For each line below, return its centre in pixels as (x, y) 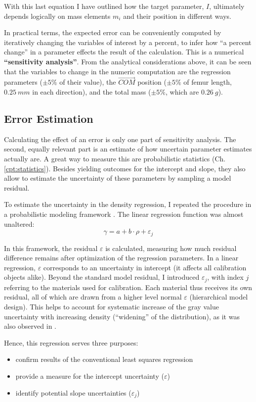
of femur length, (208, 82)
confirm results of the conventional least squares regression (104, 359)
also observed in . (30, 326)
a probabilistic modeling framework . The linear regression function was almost (124, 214)
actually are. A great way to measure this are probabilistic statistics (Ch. (115, 158)
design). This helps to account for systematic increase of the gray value (111, 306)
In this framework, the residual (51, 248)
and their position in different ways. (177, 16)
